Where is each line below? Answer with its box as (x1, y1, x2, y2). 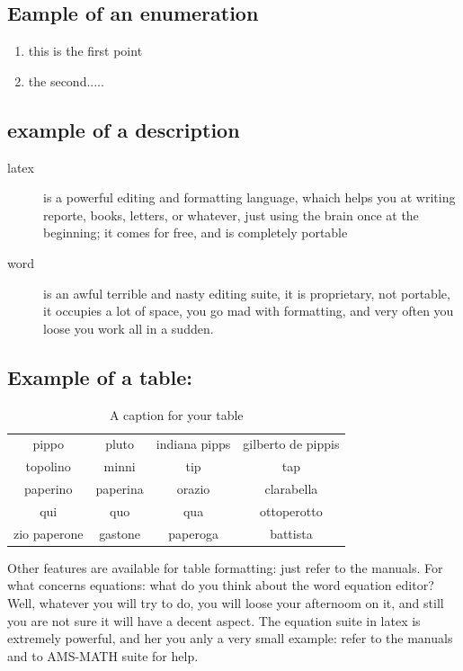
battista (270, 523, 313, 542)
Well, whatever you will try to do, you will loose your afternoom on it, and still (7, 594, 444, 613)
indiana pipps (156, 434, 231, 453)
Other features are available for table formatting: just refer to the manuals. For (7, 558, 443, 577)
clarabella (264, 479, 318, 498)
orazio (176, 479, 210, 498)
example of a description (7, 115, 240, 143)
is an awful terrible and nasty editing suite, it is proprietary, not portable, (43, 283, 450, 302)
